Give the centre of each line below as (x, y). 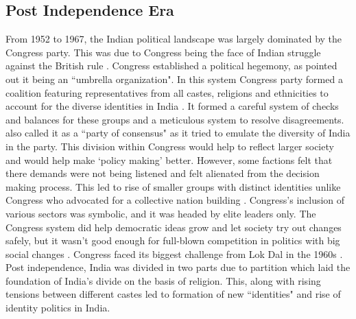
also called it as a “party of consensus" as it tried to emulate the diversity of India (178, 133)
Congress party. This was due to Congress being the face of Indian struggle (163, 52)
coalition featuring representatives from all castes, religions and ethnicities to (167, 92)
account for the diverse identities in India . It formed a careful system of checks (172, 106)
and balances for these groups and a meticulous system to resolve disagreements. (175, 119)
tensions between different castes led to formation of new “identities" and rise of (173, 294)
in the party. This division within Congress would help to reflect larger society (170, 146)
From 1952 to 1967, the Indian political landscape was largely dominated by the (174, 39)
